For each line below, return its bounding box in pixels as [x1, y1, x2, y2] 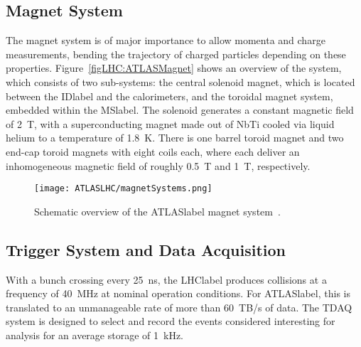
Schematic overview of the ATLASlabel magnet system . [34, 203, 281, 218]
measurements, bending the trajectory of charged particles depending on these [6, 46, 346, 61]
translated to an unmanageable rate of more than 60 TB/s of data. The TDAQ [6, 299, 352, 314]
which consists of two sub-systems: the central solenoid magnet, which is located [6, 74, 355, 89]
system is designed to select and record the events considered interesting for [6, 314, 335, 329]
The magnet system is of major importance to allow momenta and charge [6, 33, 325, 48]
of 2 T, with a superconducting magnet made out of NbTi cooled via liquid [6, 116, 335, 131]
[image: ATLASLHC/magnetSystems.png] [34, 183, 212, 194]
